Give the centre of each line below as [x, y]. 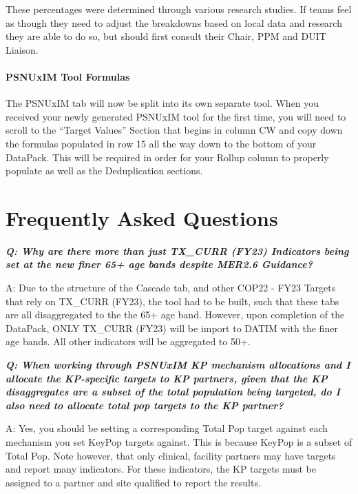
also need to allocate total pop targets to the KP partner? [145, 405]
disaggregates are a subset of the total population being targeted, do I [173, 392]
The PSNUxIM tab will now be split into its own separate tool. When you [162, 103]
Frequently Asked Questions [142, 217]
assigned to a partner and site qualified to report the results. [133, 482]
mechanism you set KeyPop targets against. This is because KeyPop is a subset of [179, 441]
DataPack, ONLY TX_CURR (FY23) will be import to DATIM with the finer [172, 328]
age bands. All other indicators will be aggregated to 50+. [128, 341]
